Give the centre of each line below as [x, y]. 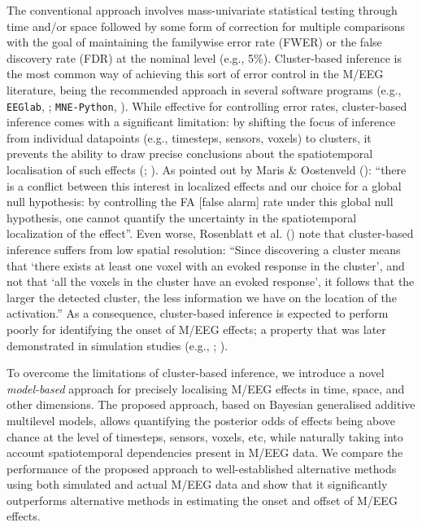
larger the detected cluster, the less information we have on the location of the [202, 297]
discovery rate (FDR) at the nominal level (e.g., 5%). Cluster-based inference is [204, 57]
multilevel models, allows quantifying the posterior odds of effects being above [201, 420]
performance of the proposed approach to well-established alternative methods [202, 468]
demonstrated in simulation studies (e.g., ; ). [117, 345]
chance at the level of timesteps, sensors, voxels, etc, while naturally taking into [205, 436]
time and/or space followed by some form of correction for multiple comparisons [206, 26]
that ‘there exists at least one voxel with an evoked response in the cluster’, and [206, 265]
